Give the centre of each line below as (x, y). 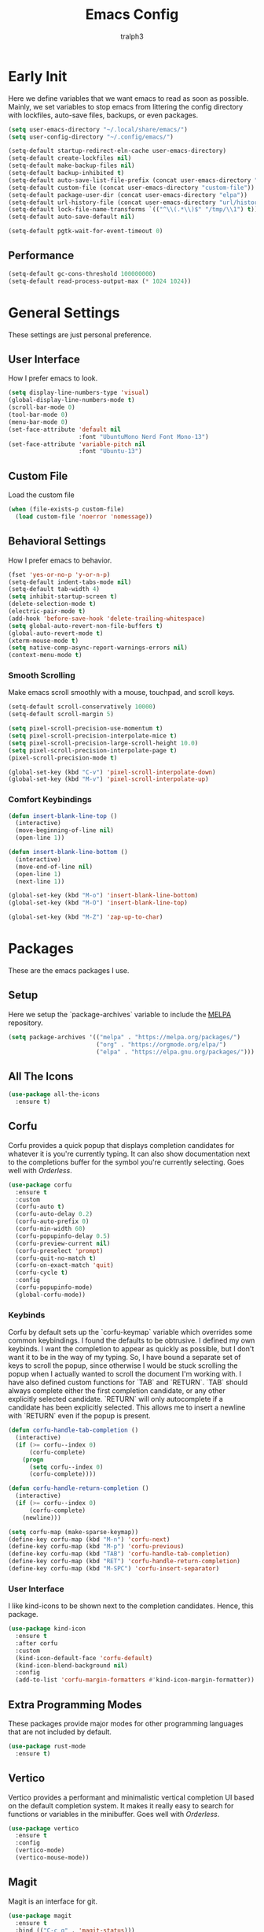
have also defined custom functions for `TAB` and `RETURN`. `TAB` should (128, 1382)
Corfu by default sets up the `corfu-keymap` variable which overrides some (130, 1332)
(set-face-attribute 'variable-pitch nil (77, 444)
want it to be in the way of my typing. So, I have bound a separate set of (125, 1358)
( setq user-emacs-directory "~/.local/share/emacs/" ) (98, 129)
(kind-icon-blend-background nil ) (71, 1665)
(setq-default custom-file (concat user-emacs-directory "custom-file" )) (132, 188)
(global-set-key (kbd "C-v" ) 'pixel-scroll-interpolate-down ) (112, 772)
